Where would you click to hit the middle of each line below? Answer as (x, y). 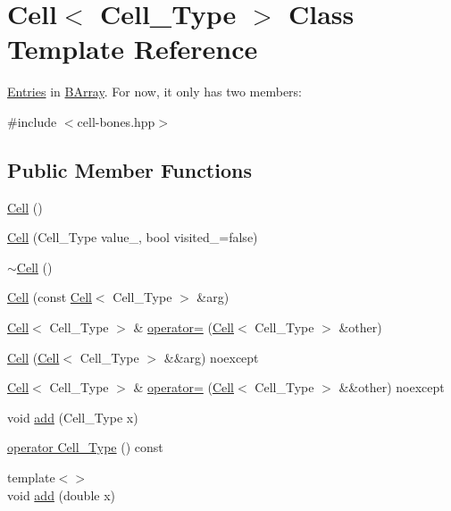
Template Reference (133, 49)
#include (32, 121)
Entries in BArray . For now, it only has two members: (155, 92)
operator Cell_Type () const (85, 447)
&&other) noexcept (392, 387)
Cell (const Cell (50, 297)
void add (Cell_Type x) (73, 417)
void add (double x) (61, 494)
